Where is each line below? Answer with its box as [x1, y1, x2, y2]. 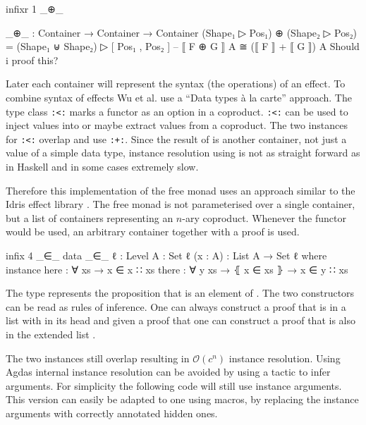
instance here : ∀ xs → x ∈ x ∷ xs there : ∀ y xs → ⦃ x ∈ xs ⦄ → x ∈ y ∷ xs [6, 261, 348, 276]
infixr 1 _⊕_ [6, 1, 63, 16]
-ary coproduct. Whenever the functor [182, 210, 347, 225]
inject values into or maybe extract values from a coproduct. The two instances [6, 118, 348, 133]
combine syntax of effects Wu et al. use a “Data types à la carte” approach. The [6, 90, 352, 104]
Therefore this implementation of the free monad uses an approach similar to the [6, 183, 355, 197]
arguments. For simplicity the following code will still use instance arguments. [6, 378, 342, 393]
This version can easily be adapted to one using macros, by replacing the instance [6, 392, 359, 407]
